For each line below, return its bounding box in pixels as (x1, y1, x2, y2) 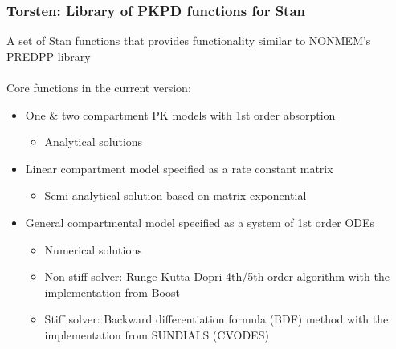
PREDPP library (6, 47, 91, 64)
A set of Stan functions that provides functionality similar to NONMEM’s (6, 32, 371, 49)
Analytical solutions (44, 133, 143, 150)
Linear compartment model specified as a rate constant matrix (25, 160, 333, 177)
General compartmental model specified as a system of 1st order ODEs (25, 213, 375, 230)
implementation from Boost (44, 283, 180, 300)
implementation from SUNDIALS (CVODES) (44, 326, 269, 343)
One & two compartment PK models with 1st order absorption (25, 106, 336, 123)
